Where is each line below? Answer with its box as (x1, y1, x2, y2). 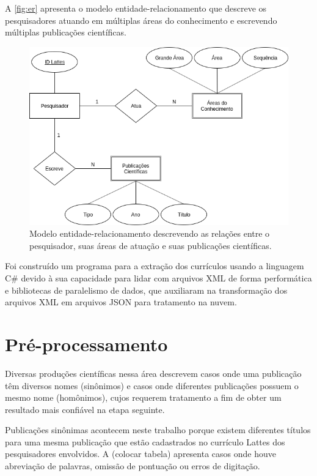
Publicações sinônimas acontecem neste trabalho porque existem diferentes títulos (5, 423, 311, 436)
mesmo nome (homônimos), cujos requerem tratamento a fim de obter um (5, 391, 282, 404)
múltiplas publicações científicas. (5, 26, 126, 39)
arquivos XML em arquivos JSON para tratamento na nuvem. (5, 296, 237, 308)
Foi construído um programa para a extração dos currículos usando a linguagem (5, 259, 304, 272)
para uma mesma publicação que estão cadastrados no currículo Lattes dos (5, 435, 285, 448)
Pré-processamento (5, 331, 168, 356)
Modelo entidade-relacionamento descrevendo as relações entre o (29, 227, 270, 240)
